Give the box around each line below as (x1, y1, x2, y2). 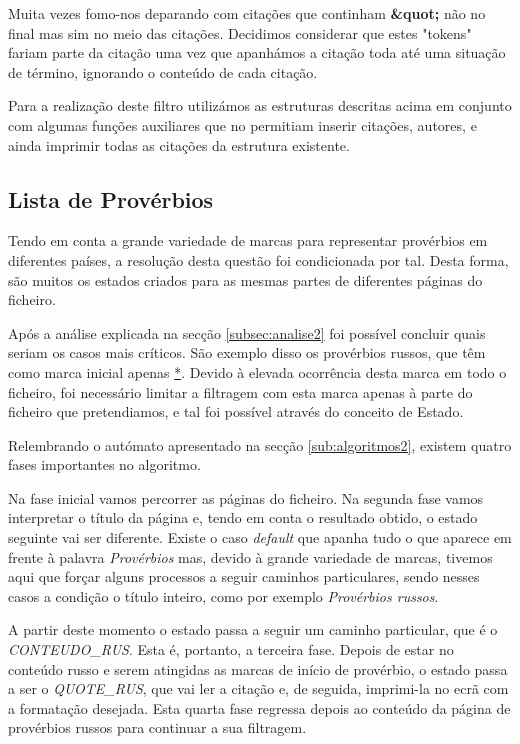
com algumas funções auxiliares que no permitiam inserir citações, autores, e (8, 114, 477, 135)
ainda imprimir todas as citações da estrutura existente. (8, 134, 350, 155)
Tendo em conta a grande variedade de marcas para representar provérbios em (8, 230, 488, 251)
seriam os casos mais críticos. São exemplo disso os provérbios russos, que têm (8, 342, 486, 363)
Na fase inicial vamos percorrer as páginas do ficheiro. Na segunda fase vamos (8, 487, 484, 508)
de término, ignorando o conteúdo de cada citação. (8, 61, 318, 82)
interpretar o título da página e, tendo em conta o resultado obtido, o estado (8, 507, 478, 528)
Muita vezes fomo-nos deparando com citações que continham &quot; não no (8, 3, 486, 23)
